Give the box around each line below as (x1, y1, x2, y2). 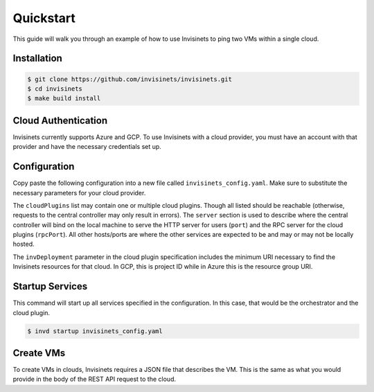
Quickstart (12, 10, 76, 26)
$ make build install (27, 94, 101, 103)
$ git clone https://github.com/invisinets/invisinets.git (27, 75, 232, 83)
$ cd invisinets (27, 84, 83, 93)
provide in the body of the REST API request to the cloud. (12, 375, 177, 384)
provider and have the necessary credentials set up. (12, 143, 162, 151)
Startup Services (12, 280, 88, 292)
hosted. (12, 240, 35, 249)
